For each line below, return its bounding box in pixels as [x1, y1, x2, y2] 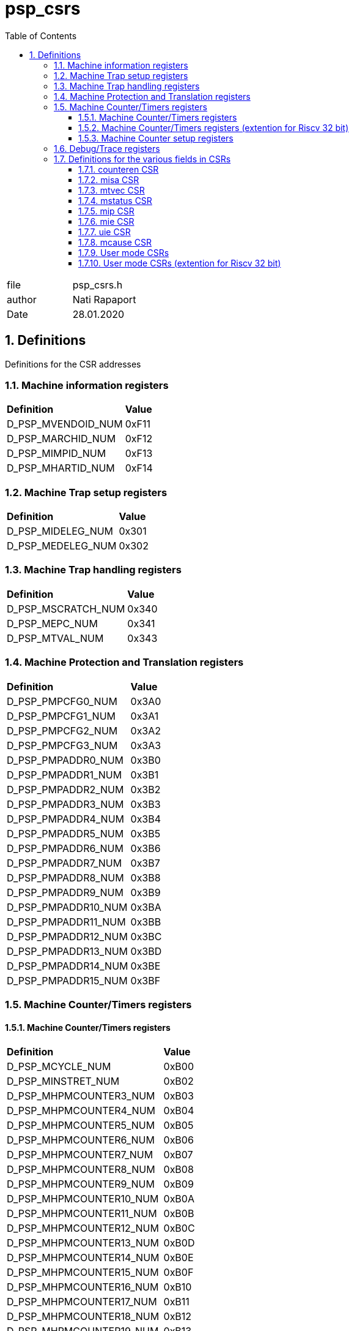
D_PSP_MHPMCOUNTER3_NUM [7, 1090, 155, 1103]
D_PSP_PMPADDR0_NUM [7, 753, 124, 766]
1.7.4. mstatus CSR [78, 195, 152, 206]
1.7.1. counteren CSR [78, 164, 159, 175]
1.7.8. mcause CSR [78, 236, 152, 247]
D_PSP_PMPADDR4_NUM [7, 812, 125, 825]
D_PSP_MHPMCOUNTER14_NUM [7, 1251, 160, 1264]
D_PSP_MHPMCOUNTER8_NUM [7, 1163, 155, 1176]
